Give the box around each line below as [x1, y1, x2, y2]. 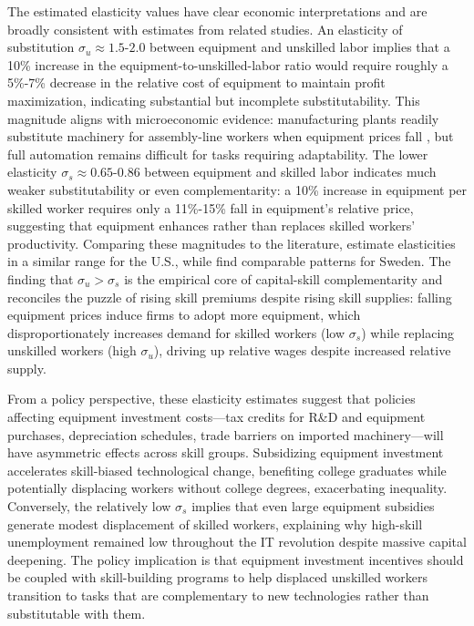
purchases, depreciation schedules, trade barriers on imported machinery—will [7, 425, 444, 444]
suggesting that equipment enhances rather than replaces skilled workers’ [7, 216, 416, 235]
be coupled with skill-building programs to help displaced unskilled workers [7, 568, 428, 587]
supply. [7, 358, 46, 377]
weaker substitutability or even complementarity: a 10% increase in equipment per [7, 180, 468, 199]
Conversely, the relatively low [7, 497, 171, 516]
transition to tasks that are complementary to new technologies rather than [7, 586, 429, 604]
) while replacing [361, 323, 455, 342]
